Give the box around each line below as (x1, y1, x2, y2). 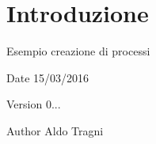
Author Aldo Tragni (6, 122, 104, 138)
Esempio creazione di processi (6, 43, 150, 59)
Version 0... (6, 96, 61, 112)
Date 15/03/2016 (6, 69, 89, 85)
